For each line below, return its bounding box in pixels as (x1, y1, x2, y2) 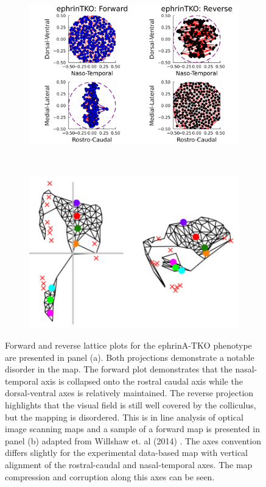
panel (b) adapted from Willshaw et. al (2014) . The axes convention (5, 434, 261, 447)
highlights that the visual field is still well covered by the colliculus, (5, 399, 256, 411)
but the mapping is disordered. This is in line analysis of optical (5, 410, 243, 423)
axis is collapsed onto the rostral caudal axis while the (41, 374, 243, 387)
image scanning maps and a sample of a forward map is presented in (5, 422, 260, 435)
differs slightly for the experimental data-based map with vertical (5, 446, 248, 459)
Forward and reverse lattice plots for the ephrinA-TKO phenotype (5, 339, 252, 352)
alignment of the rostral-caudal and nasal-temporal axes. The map (5, 458, 253, 471)
